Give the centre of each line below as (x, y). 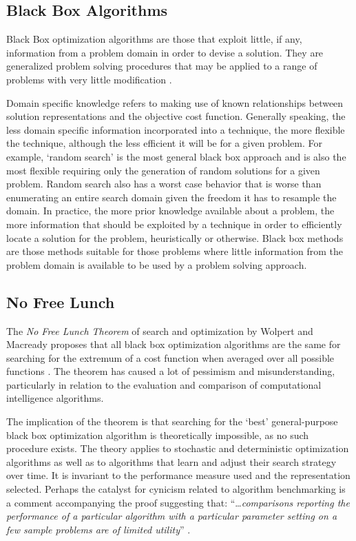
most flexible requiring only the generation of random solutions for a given (163, 170)
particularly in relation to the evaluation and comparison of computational (164, 384)
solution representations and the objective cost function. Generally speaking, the (176, 116)
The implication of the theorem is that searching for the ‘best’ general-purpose (172, 421)
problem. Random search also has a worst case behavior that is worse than (164, 184)
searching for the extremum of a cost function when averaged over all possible (170, 357)
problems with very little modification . (89, 79)
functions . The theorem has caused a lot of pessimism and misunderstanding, (171, 371)
